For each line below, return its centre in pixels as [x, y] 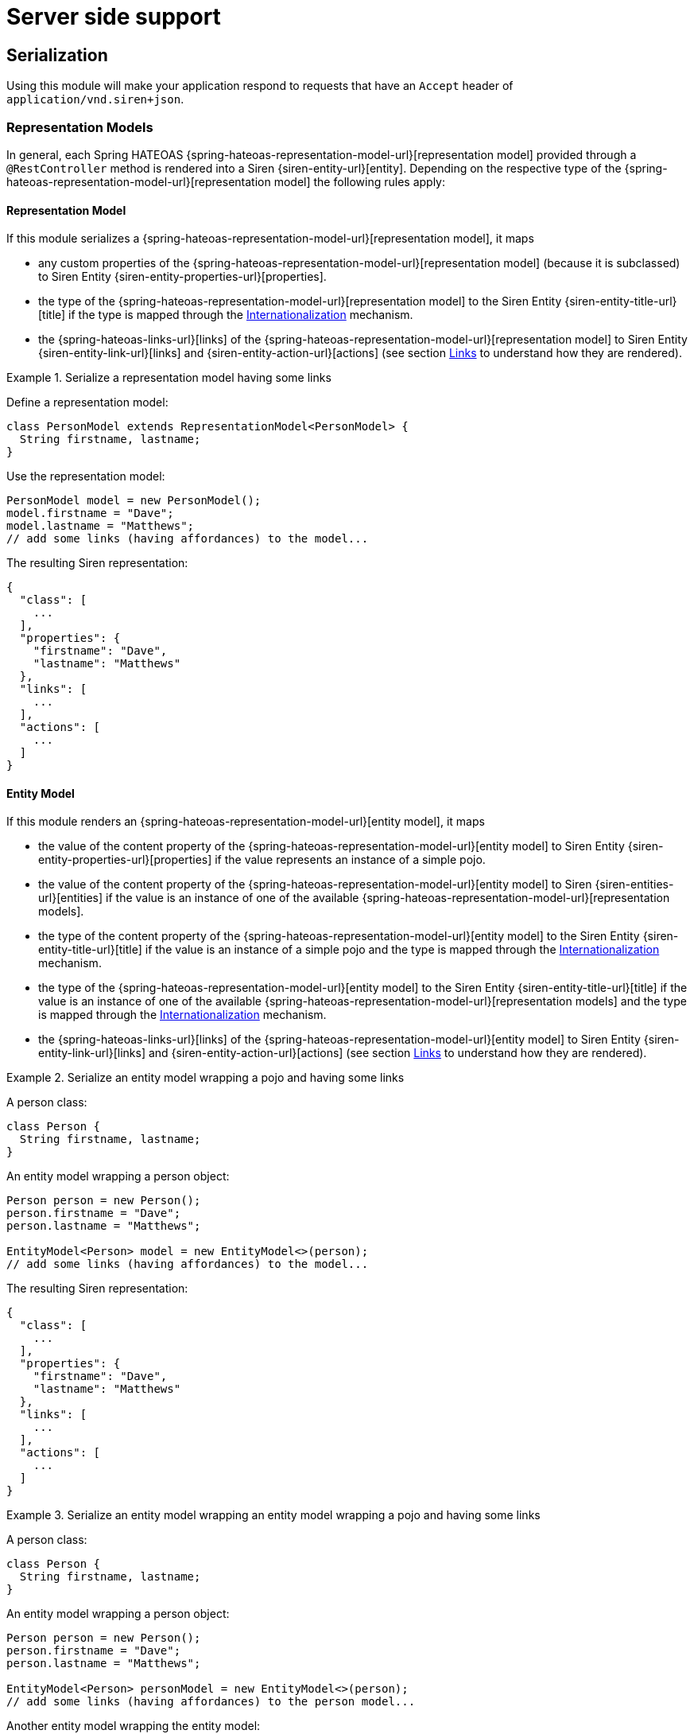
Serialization [57, 55]
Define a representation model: [87, 402]
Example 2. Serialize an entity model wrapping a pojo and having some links [205, 1078]
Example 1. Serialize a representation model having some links [169, 378]
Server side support [114, 17]
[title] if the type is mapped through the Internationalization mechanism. [226, 315]
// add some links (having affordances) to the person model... [211, 1702]
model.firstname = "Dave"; [90, 513]
